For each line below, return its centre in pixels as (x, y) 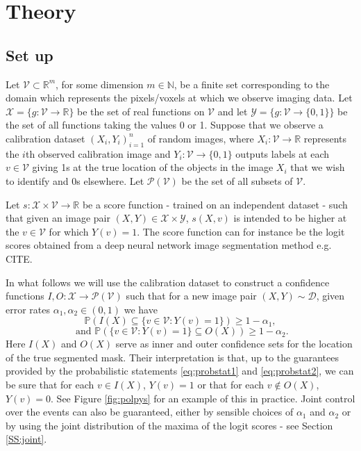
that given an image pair (58, 218)
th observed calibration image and (98, 153)
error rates (28, 309)
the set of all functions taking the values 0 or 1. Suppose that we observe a (165, 125)
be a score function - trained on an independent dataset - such (215, 204)
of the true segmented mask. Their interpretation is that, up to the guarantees (172, 357)
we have (141, 309)
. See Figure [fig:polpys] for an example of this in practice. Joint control (203, 398)
